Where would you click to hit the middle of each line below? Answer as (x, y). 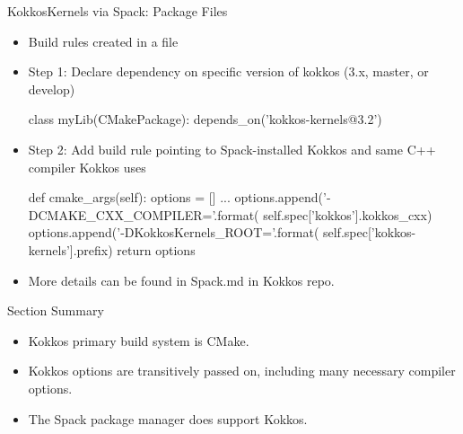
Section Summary (56, 310)
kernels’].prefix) (70, 249)
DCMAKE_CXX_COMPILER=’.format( (144, 214)
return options (156, 249)
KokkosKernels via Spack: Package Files (118, 11)
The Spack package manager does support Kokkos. (168, 418)
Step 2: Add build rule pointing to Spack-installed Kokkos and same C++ (232, 149)
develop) (52, 89)
